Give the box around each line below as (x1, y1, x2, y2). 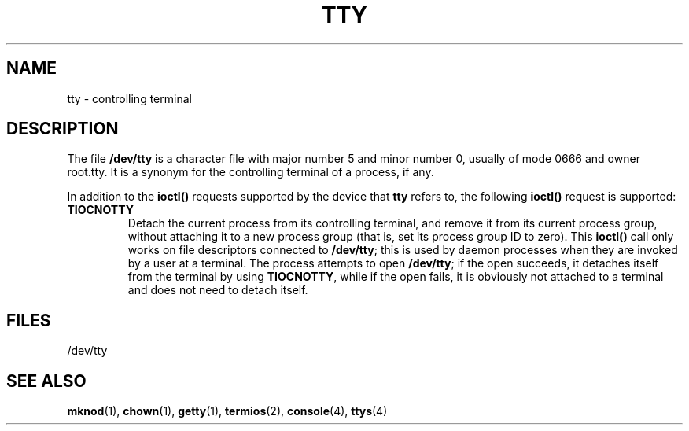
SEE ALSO (6, 370, 87, 391)
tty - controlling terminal (67, 91, 192, 105)
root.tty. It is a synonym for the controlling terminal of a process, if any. (67, 165, 434, 179)
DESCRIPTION (6, 119, 119, 139)
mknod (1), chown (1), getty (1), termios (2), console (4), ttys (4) (67, 404, 388, 418)
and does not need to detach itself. (127, 283, 308, 297)
